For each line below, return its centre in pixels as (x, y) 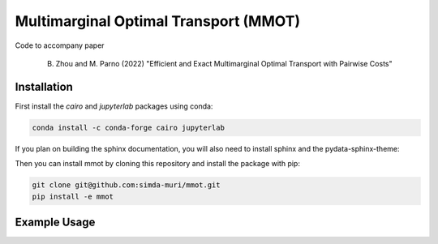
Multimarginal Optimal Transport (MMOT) (157, 21)
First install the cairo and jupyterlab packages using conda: (114, 106)
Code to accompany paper (60, 45)
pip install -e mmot (73, 196)
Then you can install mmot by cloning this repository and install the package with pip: (157, 164)
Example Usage (55, 222)
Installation (44, 86)
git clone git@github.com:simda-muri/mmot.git (126, 185)
